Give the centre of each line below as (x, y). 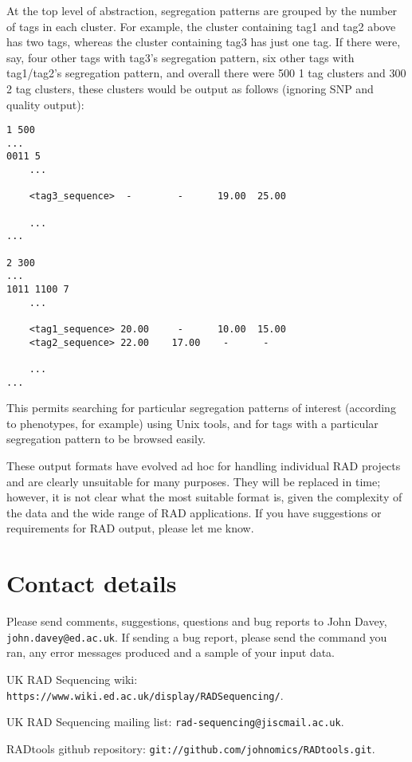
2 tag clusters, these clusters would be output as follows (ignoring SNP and (190, 88)
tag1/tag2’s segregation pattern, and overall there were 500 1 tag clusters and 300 (206, 73)
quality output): (45, 104)
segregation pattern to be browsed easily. (106, 439)
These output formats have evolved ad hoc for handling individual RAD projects (204, 466)
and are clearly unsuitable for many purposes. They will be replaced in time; (194, 481)
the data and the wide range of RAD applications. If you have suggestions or (194, 512)
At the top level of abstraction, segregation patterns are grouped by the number (202, 10)
